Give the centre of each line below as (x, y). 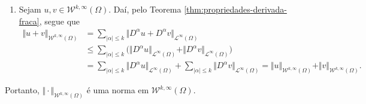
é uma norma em (118, 90)
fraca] (29, 21)
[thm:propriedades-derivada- (235, 9)
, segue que (60, 21)
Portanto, (22, 90)
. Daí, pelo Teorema (145, 9)
